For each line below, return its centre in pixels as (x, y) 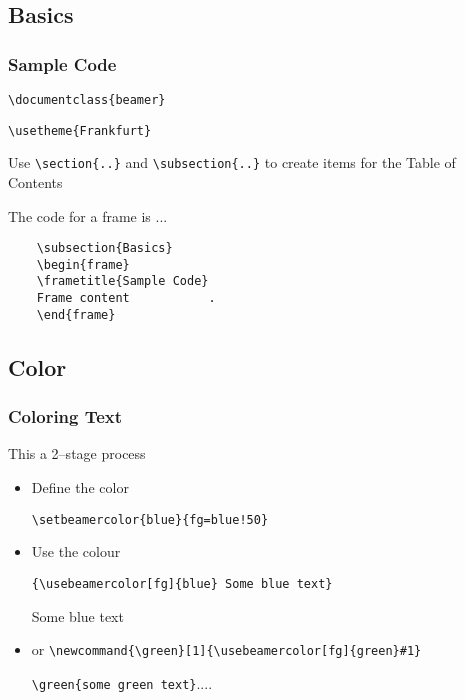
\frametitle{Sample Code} (122, 281)
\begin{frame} (83, 264)
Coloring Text (65, 416)
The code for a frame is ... (88, 215)
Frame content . (126, 298)
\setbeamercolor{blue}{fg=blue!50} (150, 519)
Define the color (80, 487)
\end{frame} (76, 314)
